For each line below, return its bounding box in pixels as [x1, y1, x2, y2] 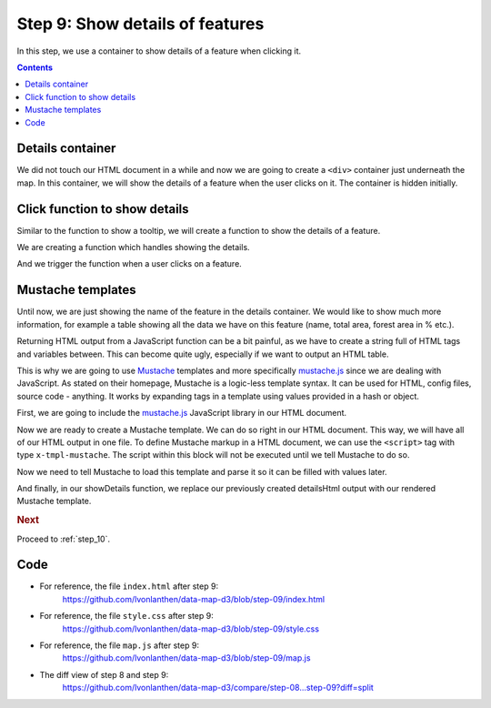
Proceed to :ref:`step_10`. [16, 533, 111, 544]
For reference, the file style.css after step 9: [39, 611, 214, 622]
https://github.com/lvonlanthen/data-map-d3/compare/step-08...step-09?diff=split [62, 683, 375, 693]
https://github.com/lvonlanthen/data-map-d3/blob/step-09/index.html [62, 593, 326, 604]
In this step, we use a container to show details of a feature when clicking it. [16, 46, 302, 56]
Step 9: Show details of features [16, 14, 265, 34]
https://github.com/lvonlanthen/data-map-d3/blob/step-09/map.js [62, 652, 311, 663]
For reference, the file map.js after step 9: [39, 640, 200, 651]
